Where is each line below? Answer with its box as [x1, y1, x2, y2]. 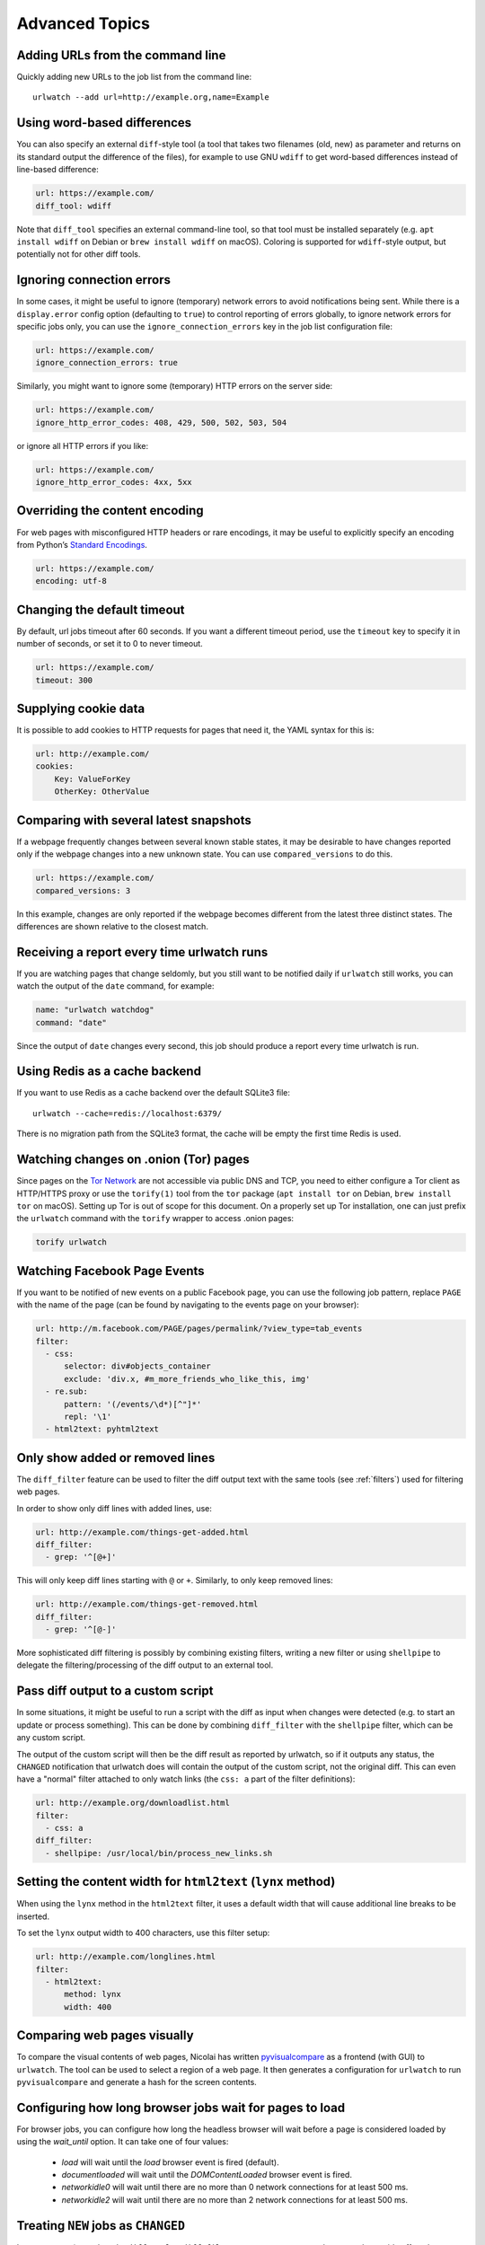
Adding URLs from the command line [16, 48, 226, 63]
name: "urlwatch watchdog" [35, 1005, 154, 1015]
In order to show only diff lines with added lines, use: [16, 1502, 213, 1513]
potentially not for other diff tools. [16, 249, 141, 260]
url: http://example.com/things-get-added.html [35, 1527, 249, 1537]
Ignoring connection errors [16, 272, 171, 287]
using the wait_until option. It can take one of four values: [16, 2136, 229, 2147]
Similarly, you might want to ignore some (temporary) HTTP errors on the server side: [16, 381, 333, 392]
